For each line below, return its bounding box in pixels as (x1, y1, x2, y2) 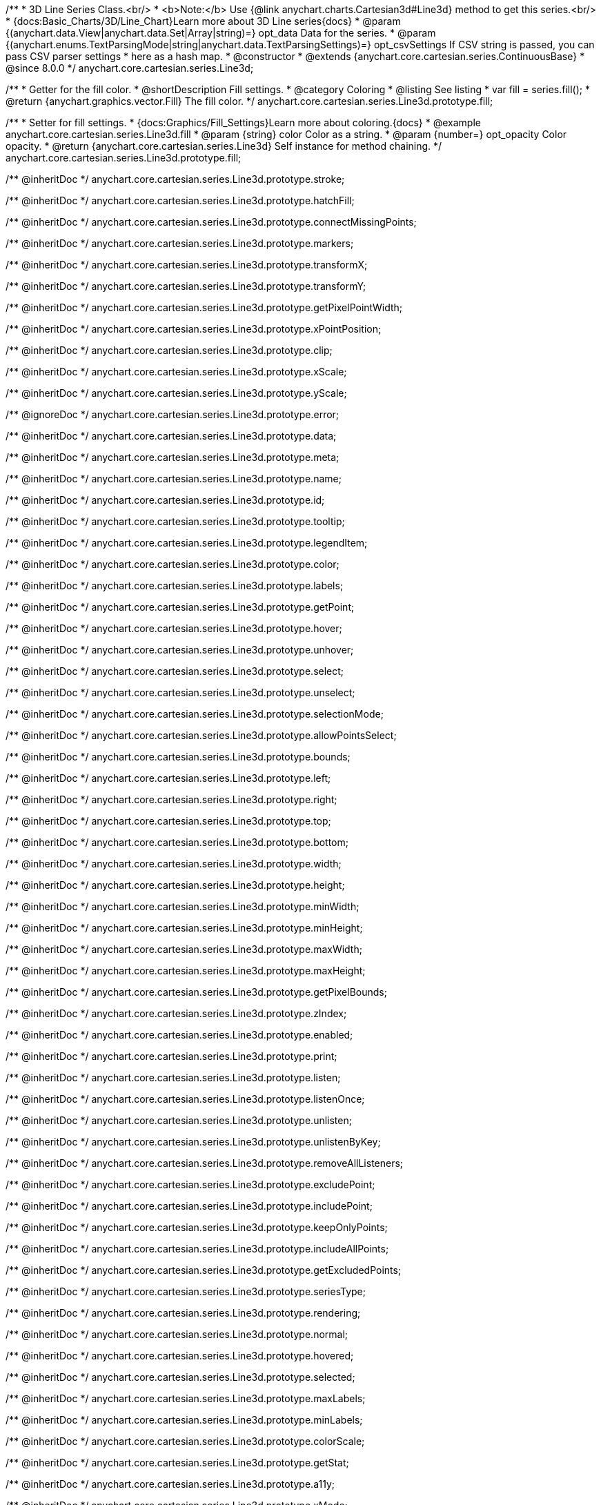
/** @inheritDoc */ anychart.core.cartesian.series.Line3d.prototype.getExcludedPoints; (6, 1264, 402, 1276)
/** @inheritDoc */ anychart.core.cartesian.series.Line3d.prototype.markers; (6, 237, 354, 249)
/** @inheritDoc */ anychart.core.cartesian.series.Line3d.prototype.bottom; (6, 836, 348, 848)
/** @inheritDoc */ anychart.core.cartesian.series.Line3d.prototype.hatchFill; (6, 195, 355, 206)
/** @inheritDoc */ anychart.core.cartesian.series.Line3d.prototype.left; (6, 772, 331, 784)
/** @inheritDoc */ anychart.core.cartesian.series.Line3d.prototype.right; (6, 794, 337, 805)
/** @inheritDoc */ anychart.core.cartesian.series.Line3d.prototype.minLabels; (6, 1414, 363, 1426)
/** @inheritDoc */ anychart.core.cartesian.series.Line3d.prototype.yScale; (6, 387, 347, 399)
